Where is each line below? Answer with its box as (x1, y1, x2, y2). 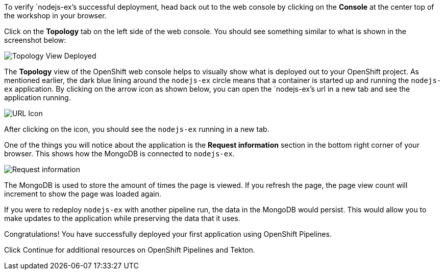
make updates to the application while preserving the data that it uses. (4, 214, 240, 223)
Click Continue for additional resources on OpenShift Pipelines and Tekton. (4, 245, 255, 254)
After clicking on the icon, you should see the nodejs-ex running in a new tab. (4, 125, 269, 133)
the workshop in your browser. (4, 11, 107, 20)
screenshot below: (4, 36, 66, 44)
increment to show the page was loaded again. (4, 189, 161, 198)
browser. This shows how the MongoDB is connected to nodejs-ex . (4, 149, 235, 158)
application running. (4, 93, 71, 102)
